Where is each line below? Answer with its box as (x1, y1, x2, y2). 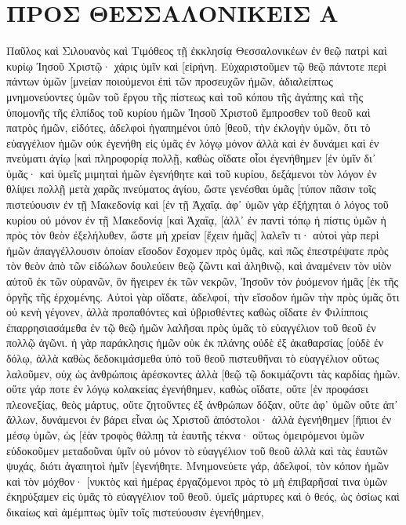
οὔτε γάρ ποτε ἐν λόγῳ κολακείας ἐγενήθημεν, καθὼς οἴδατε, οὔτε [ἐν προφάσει (6, 381, 368, 397)
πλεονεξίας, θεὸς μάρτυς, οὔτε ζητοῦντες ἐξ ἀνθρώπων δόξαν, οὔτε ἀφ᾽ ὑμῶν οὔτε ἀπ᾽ (6, 396, 398, 412)
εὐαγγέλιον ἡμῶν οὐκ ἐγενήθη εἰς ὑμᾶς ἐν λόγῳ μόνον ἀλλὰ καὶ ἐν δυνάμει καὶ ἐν (6, 134, 379, 151)
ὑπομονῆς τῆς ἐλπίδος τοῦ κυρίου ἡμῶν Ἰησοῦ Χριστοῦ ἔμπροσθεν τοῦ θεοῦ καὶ (6, 104, 371, 120)
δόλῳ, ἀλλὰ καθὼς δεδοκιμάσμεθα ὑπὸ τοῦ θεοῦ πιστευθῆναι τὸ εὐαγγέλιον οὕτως (6, 350, 379, 366)
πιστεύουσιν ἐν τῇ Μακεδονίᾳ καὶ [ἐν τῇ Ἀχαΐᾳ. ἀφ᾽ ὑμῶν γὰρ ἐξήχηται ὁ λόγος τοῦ (6, 196, 389, 213)
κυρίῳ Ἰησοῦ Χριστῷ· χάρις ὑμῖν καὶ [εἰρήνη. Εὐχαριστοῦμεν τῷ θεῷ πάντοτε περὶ (6, 57, 387, 74)
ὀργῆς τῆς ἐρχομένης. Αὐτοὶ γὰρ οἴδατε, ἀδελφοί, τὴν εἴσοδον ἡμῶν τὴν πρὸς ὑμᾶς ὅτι (6, 288, 400, 304)
